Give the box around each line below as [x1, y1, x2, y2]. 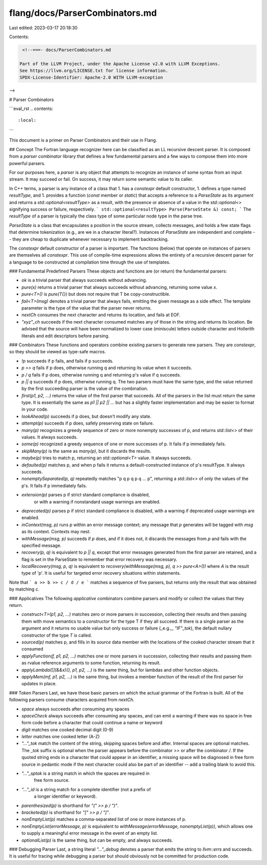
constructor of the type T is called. [21, 632, 92, 638]
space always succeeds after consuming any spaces [21, 706, 130, 712]
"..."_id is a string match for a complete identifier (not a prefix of [21, 786, 151, 792]
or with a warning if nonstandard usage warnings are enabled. [34, 498, 161, 505]
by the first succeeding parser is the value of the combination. [21, 385, 148, 391]
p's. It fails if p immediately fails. [21, 483, 88, 488]
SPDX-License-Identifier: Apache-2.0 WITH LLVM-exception [19, 75, 163, 80]
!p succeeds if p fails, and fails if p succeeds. [21, 358, 114, 364]
